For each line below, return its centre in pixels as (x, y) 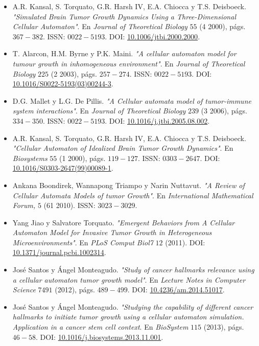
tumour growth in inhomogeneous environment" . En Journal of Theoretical (129, 63)
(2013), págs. (224, 327)
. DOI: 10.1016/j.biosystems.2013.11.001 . (99, 337)
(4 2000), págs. (222, 26)
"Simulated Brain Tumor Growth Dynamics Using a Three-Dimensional (124, 16)
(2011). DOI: (185, 242)
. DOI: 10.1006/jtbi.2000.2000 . (152, 36)
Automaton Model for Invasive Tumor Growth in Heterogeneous (112, 232)
